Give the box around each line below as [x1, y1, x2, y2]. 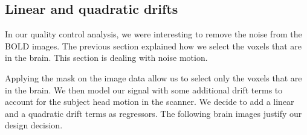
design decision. [5, 119, 63, 131]
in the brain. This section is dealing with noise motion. [5, 51, 208, 64]
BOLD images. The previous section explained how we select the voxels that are [5, 39, 302, 52]
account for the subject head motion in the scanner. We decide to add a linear [5, 95, 294, 108]
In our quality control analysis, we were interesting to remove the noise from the [5, 28, 302, 40]
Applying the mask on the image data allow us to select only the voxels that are [5, 71, 302, 84]
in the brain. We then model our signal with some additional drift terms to [5, 83, 283, 96]
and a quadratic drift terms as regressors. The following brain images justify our [5, 107, 302, 119]
